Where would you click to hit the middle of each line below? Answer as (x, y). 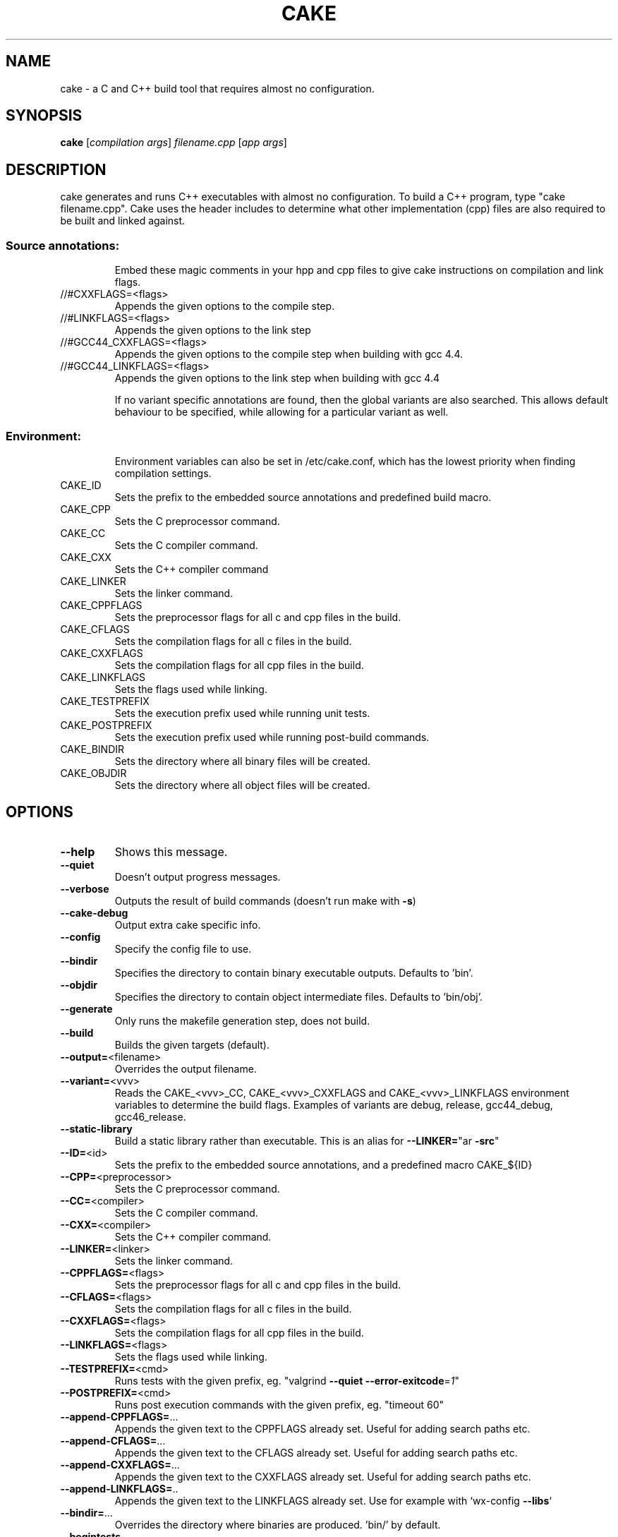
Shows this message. (171, 851)
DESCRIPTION (56, 169)
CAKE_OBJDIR (93, 773)
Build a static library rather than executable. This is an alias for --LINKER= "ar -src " (307, 1140)
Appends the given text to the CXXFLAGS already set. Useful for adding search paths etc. (323, 1476)
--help (78, 851)
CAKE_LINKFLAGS (103, 677)
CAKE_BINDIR (92, 749)
